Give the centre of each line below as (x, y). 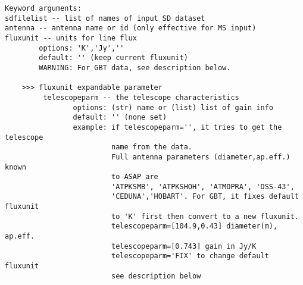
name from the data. (152, 147)
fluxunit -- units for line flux (71, 38)
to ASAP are (135, 177)
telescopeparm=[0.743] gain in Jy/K (184, 246)
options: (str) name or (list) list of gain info (173, 107)
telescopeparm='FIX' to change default (190, 256)
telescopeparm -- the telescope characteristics (141, 97)
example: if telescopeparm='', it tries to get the (177, 127)
